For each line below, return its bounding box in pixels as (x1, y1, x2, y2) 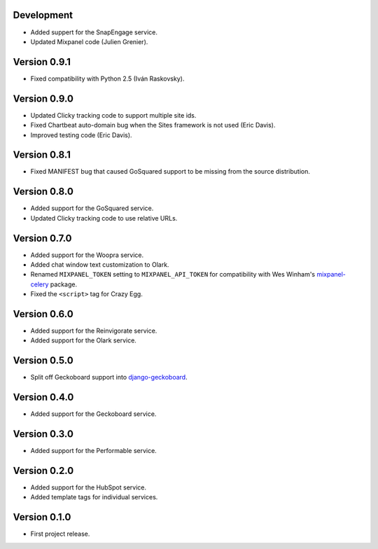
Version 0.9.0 (13, 92, 73, 104)
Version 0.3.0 (13, 428, 73, 440)
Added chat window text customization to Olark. (30, 260, 169, 269)
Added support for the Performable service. (30, 447, 157, 455)
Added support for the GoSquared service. (30, 204, 154, 213)
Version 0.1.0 (13, 511, 71, 523)
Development (13, 9, 73, 21)
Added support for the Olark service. (30, 336, 136, 345)
